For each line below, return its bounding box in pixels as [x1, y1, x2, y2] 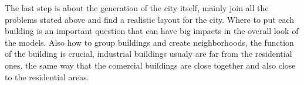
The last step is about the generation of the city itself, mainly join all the [5, 2, 269, 13]
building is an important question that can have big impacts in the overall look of [5, 25, 299, 37]
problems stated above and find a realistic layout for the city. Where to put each [5, 13, 295, 25]
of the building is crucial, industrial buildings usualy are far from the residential [5, 47, 292, 60]
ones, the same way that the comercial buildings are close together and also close [5, 59, 296, 71]
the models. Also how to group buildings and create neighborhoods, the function [5, 36, 294, 48]
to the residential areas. [5, 70, 89, 83]
